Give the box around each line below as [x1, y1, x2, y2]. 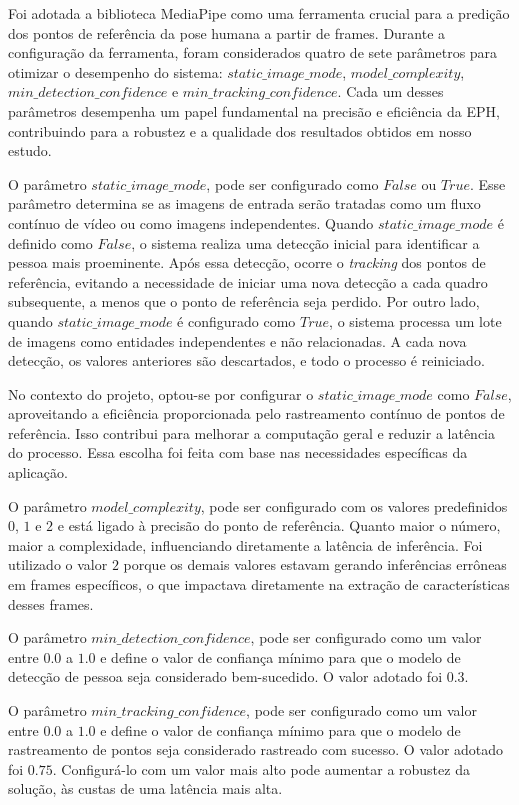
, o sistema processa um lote [329, 310, 502, 331]
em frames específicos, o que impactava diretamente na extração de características [8, 574, 510, 595]
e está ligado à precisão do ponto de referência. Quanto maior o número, [57, 515, 501, 536]
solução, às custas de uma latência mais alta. [8, 778, 283, 799]
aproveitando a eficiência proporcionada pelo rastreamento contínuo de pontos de [8, 403, 505, 424]
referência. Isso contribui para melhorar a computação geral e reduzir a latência [8, 422, 495, 443]
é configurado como [177, 310, 296, 331]
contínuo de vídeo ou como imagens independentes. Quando [8, 212, 374, 233]
